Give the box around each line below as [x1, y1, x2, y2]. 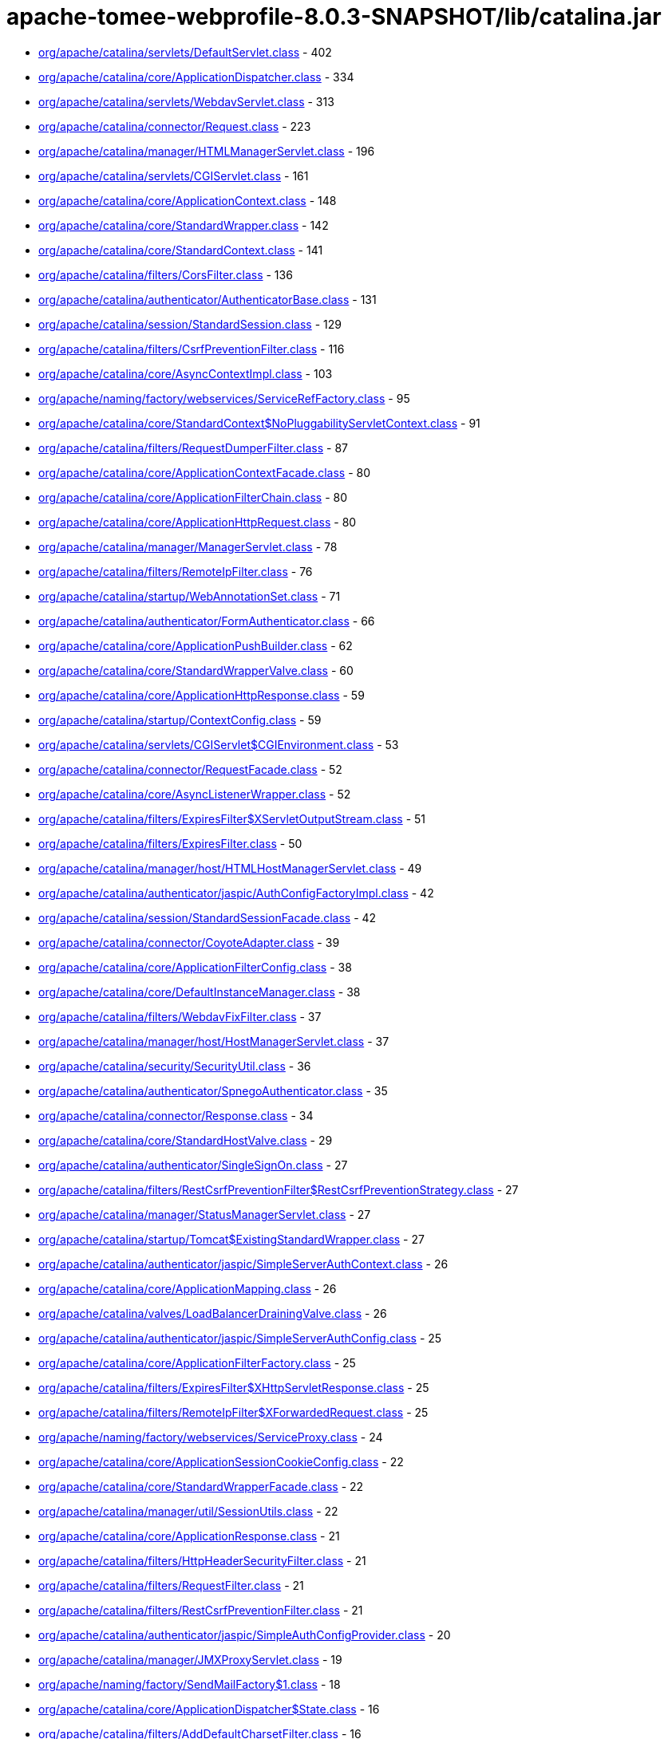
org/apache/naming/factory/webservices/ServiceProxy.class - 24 [38, 1429, 383, 1444]
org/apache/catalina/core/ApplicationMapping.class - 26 [38, 1281, 337, 1295]
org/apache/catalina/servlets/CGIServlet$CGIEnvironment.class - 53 [38, 737, 399, 751]
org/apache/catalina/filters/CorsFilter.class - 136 [38, 267, 293, 282]
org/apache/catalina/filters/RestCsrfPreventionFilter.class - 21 [38, 1603, 363, 1617]
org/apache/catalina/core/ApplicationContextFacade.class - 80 [38, 465, 371, 479]
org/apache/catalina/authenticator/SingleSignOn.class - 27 [38, 1157, 348, 1172]
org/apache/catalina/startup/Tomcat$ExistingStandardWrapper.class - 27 [38, 1232, 425, 1246]
